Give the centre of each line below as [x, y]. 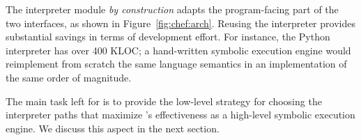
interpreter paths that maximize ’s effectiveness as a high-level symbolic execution [180, 115]
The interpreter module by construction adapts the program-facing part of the [172, 9]
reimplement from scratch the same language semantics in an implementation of [176, 64]
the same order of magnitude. [69, 77]
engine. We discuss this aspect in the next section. [113, 128]
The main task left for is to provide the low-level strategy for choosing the [164, 101]
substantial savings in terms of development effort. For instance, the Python [168, 37]
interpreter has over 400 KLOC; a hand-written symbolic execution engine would [178, 50]
